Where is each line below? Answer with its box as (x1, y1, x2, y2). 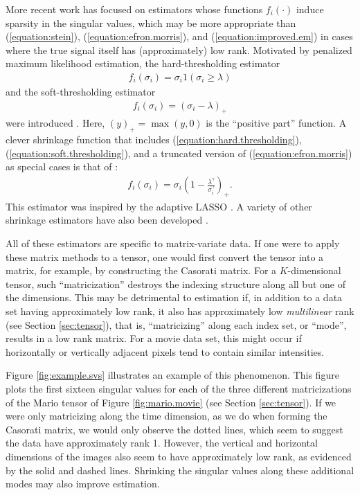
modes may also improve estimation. (6, 476, 160, 491)
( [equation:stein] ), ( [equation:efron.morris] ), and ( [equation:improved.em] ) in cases (6, 29, 353, 44)
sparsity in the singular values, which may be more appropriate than (6, 15, 296, 30)
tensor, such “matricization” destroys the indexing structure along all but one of (6, 276, 345, 291)
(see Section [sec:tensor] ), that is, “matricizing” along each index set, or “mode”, (6, 317, 347, 332)
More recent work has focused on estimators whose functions (6, 2, 263, 16)
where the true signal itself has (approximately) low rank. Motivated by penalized (6, 42, 352, 57)
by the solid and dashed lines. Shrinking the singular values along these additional (6, 462, 354, 477)
